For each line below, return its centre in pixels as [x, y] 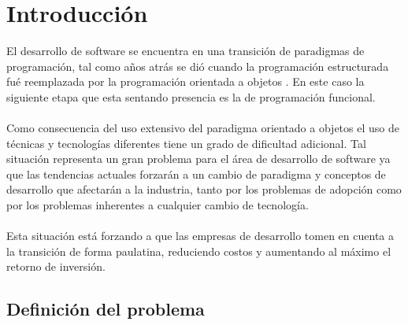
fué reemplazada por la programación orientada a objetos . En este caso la [185, 81]
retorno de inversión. [56, 266]
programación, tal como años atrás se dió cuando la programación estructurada [198, 66]
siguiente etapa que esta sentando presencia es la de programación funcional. [191, 96]
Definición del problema [106, 309]
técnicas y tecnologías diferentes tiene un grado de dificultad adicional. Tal [186, 143]
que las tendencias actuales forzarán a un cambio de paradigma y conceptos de [196, 174]
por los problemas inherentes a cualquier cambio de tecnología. [158, 205]
